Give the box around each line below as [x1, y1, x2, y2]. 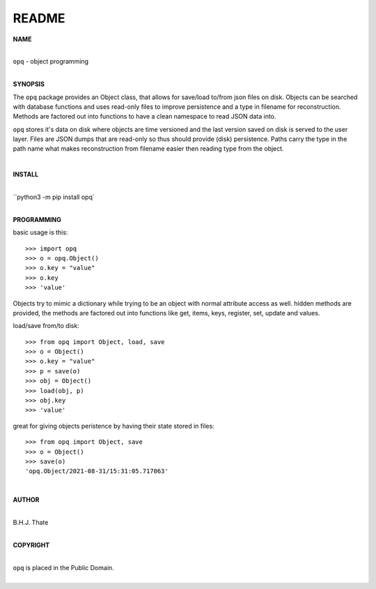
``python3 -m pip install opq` [13, 193, 95, 202]
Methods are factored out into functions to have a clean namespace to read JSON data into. [13, 112, 276, 121]
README [13, 10, 65, 26]
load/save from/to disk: [13, 322, 79, 330]
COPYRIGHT [13, 541, 50, 549]
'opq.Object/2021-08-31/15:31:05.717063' [25, 468, 169, 475]
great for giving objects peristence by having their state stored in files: [13, 422, 215, 430]
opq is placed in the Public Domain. [13, 563, 114, 572]
